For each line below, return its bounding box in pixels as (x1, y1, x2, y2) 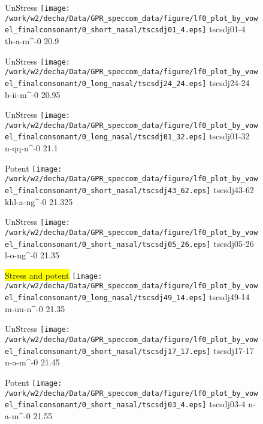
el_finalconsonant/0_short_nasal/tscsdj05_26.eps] (5, 240, 211, 249)
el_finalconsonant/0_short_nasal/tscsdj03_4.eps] (5, 401, 207, 410)
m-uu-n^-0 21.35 (5, 302, 65, 315)
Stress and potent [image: (5, 269, 102, 281)
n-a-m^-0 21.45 (5, 356, 60, 368)
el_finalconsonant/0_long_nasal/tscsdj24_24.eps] (5, 79, 207, 88)
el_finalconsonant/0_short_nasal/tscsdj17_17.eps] (5, 347, 211, 356)
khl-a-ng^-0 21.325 (5, 195, 73, 208)
